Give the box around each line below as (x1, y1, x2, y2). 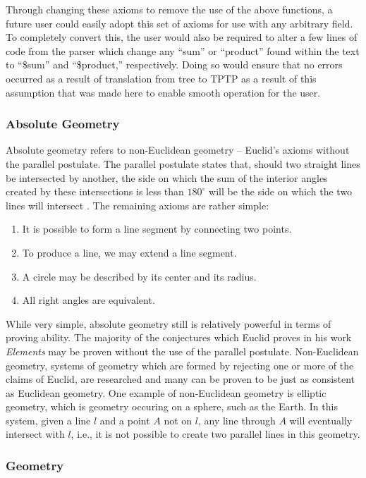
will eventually (289, 412, 353, 427)
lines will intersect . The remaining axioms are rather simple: (6, 197, 269, 212)
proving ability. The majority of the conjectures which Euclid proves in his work (6, 330, 352, 345)
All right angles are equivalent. (22, 293, 155, 307)
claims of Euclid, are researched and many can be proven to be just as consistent (6, 372, 355, 386)
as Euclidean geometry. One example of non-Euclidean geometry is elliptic (6, 385, 327, 400)
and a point (99, 412, 150, 427)
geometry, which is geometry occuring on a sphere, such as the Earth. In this (6, 399, 338, 414)
